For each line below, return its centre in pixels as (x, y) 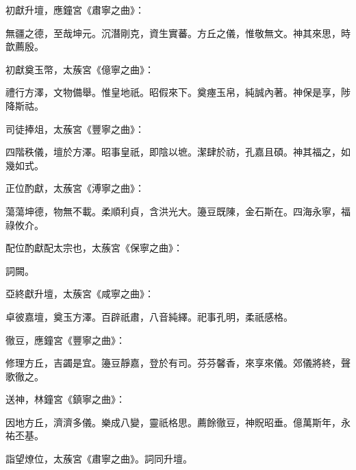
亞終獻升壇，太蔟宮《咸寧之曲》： (80, 294)
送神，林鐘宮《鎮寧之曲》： (65, 399)
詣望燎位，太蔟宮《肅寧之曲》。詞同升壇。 (99, 459)
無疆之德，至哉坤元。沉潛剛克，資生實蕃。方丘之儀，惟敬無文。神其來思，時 (178, 33)
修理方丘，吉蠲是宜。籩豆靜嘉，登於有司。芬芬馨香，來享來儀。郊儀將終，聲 (178, 363)
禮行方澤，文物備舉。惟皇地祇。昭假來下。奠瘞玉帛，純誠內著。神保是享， (173, 92)
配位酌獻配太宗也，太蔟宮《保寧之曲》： (94, 248)
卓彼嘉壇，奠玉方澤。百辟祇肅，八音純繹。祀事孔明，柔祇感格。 (149, 316)
